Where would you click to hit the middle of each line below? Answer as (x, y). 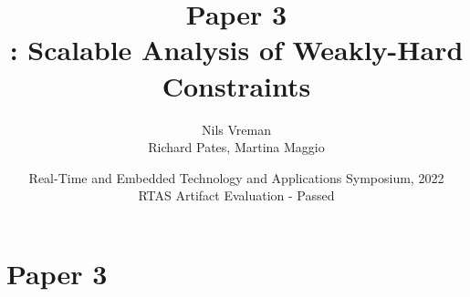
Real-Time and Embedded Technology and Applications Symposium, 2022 (236, 177)
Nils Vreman (236, 129)
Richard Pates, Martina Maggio (236, 147)
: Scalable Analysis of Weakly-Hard (236, 50)
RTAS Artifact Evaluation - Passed (236, 195)
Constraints (236, 85)
